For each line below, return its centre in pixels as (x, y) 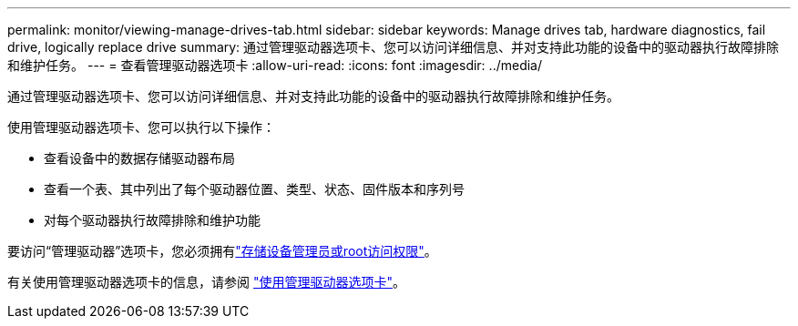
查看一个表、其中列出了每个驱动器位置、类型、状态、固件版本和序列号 (254, 189)
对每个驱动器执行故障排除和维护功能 (152, 220)
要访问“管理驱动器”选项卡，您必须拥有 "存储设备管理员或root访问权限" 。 (222, 251)
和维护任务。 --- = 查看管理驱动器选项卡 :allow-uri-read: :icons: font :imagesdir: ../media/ (275, 65)
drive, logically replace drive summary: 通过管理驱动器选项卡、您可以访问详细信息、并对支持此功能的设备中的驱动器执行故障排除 (394, 47)
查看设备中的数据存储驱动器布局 (139, 158)
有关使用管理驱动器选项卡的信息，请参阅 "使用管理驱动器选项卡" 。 (206, 282)
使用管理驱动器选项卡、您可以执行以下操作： (141, 127)
